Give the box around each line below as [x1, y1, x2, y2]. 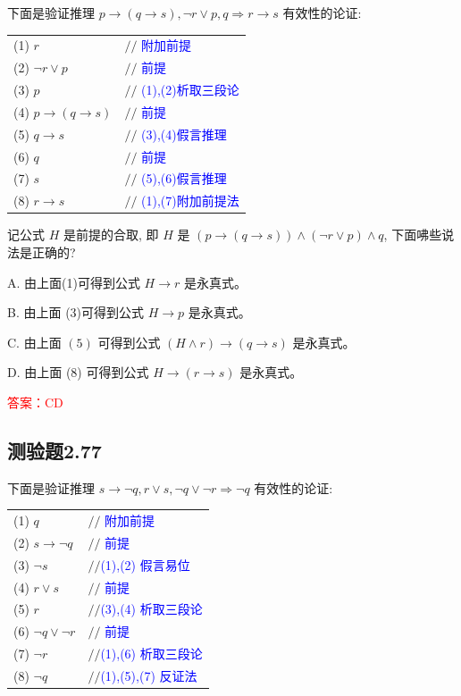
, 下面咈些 [383, 225, 442, 244]
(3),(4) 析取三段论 [100, 600, 203, 618]
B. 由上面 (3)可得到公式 [7, 303, 145, 322]
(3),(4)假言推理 [141, 124, 227, 143]
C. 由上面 [7, 332, 62, 351]
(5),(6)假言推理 [141, 169, 227, 188]
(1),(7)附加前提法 [141, 191, 239, 210]
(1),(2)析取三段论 [141, 80, 239, 99]
